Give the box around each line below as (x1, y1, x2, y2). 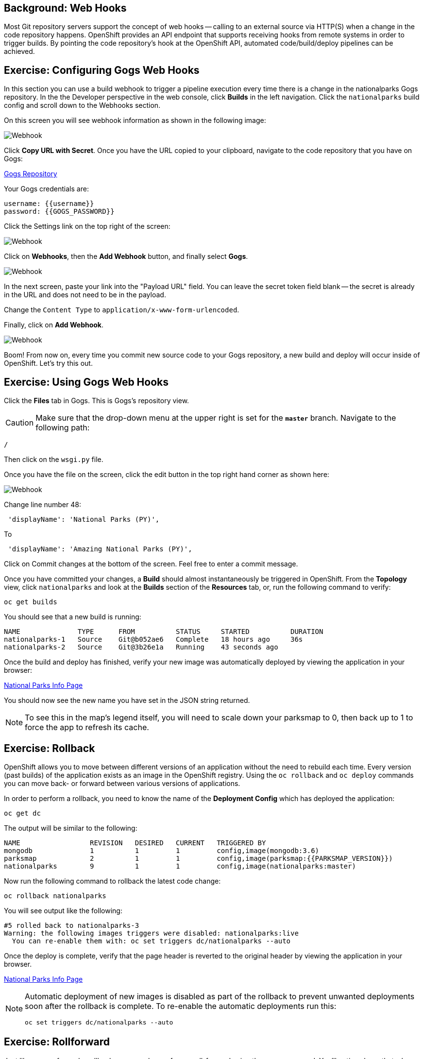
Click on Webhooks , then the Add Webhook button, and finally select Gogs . (4, 252, 248, 261)
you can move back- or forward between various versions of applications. (4, 779, 240, 787)
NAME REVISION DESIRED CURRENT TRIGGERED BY (4, 838, 266, 847)
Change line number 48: (4, 500, 81, 509)
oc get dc (4, 809, 41, 817)
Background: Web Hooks (4, 2, 127, 14)
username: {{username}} (4, 200, 94, 208)
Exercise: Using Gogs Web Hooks (4, 376, 169, 388)
